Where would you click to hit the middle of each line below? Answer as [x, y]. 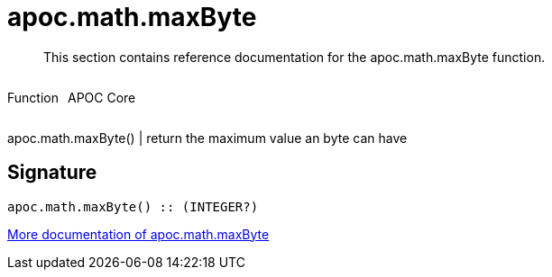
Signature [52, 173]
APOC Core [101, 97]
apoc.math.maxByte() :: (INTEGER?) [133, 206]
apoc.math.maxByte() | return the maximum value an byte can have [207, 138]
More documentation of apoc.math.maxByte [138, 234]
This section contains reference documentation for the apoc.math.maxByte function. [294, 57]
